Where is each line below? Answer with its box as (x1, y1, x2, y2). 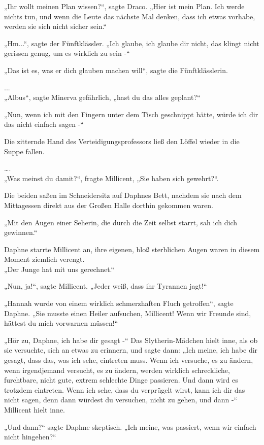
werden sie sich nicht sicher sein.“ (4, 21, 107, 31)
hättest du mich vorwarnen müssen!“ (4, 318, 118, 328)
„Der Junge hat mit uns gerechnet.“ (4, 263, 115, 274)
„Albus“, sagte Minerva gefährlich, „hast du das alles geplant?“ (4, 92, 201, 102)
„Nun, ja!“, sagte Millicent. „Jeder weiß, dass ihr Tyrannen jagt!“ (4, 281, 207, 291)
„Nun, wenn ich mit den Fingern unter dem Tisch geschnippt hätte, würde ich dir (4, 109, 258, 119)
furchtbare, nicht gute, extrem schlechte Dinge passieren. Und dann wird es (4, 374, 238, 385)
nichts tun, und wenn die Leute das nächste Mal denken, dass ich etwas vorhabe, (4, 11, 255, 21)
